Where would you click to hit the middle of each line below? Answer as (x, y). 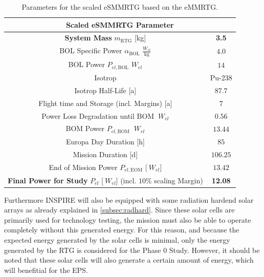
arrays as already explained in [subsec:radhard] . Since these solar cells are (119, 210)
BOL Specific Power (91, 50)
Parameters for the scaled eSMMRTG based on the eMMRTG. (120, 7)
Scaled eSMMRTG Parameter (120, 24)
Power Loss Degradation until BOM (98, 115)
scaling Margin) (179, 180)
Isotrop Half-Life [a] (105, 90)
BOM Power (85, 128)
